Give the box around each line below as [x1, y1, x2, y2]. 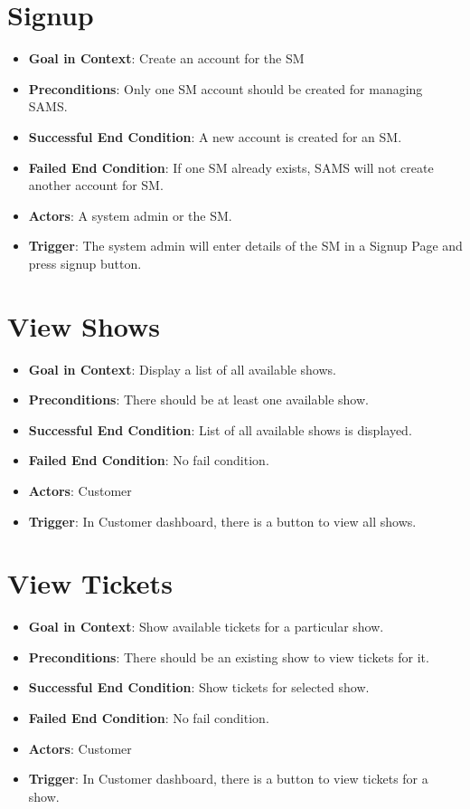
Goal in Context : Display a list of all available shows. [28, 359, 336, 378]
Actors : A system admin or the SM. [28, 205, 232, 224]
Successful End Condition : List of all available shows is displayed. [28, 420, 412, 439]
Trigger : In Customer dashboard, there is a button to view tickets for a [28, 769, 428, 788]
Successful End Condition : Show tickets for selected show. [28, 678, 370, 697]
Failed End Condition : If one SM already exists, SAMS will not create [28, 157, 434, 176]
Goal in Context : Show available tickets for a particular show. [28, 617, 384, 636]
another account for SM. [28, 176, 164, 195]
